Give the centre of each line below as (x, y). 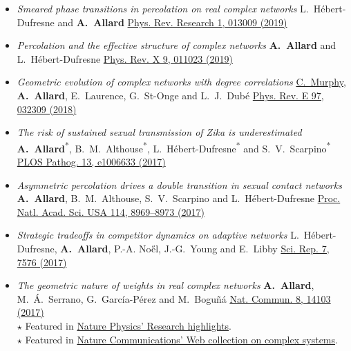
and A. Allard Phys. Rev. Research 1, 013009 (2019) (172, 22)
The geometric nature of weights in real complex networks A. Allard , (165, 285)
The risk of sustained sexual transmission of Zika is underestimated (159, 132)
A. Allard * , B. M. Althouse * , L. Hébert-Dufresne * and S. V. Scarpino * (174, 147)
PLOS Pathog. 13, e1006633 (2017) (91, 161)
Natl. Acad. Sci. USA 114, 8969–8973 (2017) (111, 211)
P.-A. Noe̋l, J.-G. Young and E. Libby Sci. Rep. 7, (222, 248)
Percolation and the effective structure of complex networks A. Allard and (177, 45)
